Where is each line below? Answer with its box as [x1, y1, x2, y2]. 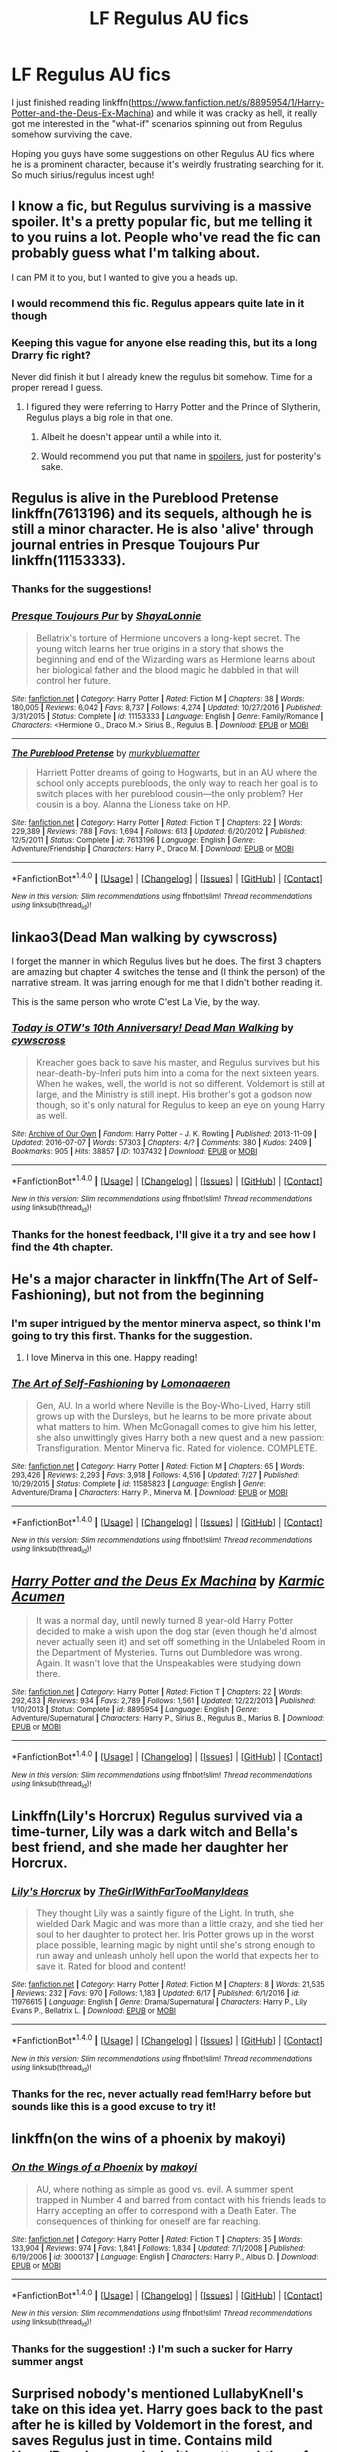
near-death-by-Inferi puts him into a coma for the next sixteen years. [35, 1067, 320, 1079]
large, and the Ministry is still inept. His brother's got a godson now [35, 1088, 313, 1100]
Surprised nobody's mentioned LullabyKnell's [11, 2385, 304, 2402]
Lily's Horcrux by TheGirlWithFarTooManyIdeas [11, 1884, 249, 1898]
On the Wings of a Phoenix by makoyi [11, 2160, 198, 2174]
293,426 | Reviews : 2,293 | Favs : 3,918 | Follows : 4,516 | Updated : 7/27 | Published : [11, 1470, 300, 1480]
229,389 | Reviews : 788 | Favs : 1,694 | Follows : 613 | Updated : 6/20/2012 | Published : [11, 826, 307, 836]
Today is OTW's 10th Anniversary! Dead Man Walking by [11, 1021, 294, 1035]
